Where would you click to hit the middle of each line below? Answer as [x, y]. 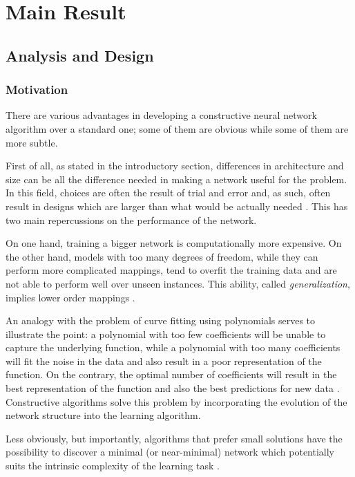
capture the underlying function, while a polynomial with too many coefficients [173, 347]
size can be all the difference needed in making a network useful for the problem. [176, 179]
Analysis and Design [80, 55]
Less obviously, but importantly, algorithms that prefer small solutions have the [174, 438]
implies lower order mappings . [70, 297]
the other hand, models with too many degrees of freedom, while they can [162, 256]
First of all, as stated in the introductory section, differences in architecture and [175, 166]
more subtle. [32, 142]
